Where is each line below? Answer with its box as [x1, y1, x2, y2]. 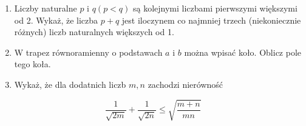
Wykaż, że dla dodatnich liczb [14, 78, 126, 90]
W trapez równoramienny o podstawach [14, 45, 163, 58]
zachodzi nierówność [148, 78, 223, 90]
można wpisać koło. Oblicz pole [184, 45, 302, 58]
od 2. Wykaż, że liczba [14, 13, 98, 26]
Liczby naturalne [14, 2, 77, 14]
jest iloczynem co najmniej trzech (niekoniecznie [121, 13, 301, 26]
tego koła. [14, 58, 51, 70]
